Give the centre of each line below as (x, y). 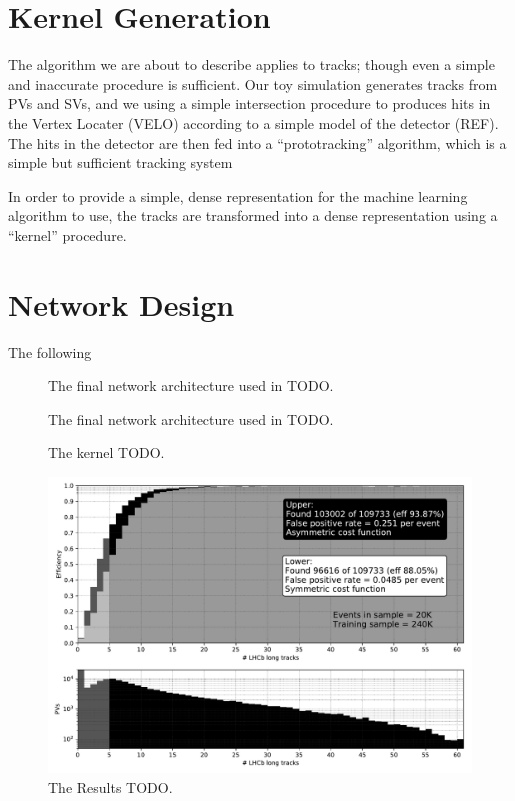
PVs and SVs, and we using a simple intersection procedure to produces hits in (249, 103)
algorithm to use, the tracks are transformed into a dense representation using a (253, 215)
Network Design (121, 303)
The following (50, 351)
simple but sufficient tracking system (120, 162)
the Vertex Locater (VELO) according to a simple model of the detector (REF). (253, 122)
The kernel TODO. (106, 452)
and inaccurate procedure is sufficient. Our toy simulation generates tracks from (253, 83)
